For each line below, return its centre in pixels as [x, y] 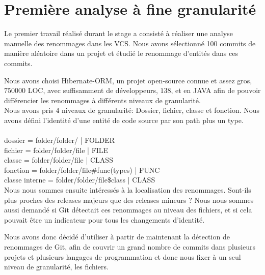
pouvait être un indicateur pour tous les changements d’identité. [104, 219]
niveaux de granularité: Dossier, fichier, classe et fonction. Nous [161, 110]
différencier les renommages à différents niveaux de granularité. [102, 100]
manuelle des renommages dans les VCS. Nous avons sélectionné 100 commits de [130, 43]
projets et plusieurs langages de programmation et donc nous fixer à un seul [123, 256]
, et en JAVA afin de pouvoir [216, 90]
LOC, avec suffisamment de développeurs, [93, 90]
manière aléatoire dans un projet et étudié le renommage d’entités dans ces [121, 53]
